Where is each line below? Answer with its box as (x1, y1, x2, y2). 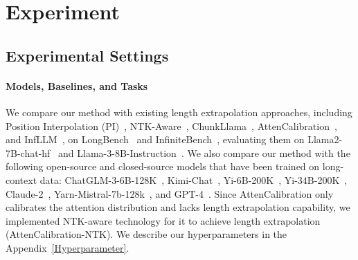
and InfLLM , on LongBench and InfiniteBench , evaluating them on (6, 132, 305, 147)
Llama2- (307, 132, 343, 147)
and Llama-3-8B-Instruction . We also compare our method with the (58, 145, 350, 160)
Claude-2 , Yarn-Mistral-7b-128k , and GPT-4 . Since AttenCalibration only (6, 186, 334, 201)
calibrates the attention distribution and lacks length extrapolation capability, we (6, 200, 350, 214)
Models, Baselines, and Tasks (6, 78, 148, 93)
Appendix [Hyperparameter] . (6, 240, 129, 254)
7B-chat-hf (6, 145, 51, 160)
